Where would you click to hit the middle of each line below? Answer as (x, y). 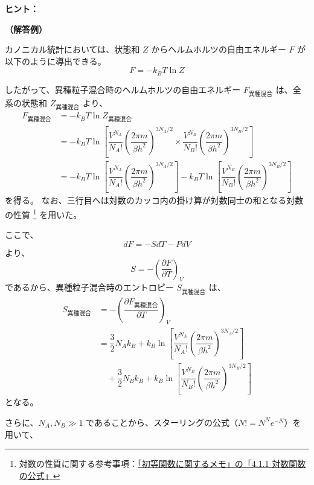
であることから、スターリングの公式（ (162, 422)
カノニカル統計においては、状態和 (72, 49)
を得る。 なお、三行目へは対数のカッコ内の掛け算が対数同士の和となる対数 (154, 200)
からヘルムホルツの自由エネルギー (219, 49)
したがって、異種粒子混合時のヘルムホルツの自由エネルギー (123, 89)
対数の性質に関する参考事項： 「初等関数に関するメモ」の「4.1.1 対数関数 (162, 464)
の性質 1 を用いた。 (43, 214)
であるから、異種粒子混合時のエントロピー (89, 287)
